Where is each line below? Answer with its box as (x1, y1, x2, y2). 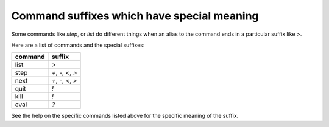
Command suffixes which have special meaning (11, 9, 259, 22)
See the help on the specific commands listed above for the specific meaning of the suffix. (11, 112, 239, 120)
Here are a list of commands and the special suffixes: (11, 41, 145, 49)
